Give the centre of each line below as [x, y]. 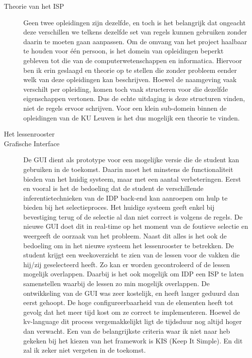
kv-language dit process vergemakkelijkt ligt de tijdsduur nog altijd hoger [133, 321]
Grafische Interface [32, 143]
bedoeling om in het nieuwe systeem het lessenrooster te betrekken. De [129, 245]
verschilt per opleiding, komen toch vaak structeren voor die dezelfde [126, 89]
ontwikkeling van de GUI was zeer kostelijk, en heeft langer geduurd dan [131, 293]
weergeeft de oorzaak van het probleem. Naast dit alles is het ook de [125, 236]
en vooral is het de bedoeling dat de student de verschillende [113, 188]
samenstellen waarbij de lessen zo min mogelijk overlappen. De [117, 283]
